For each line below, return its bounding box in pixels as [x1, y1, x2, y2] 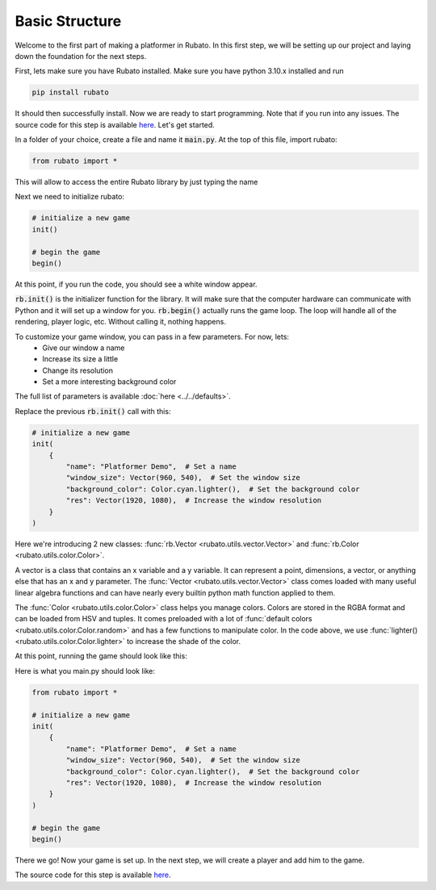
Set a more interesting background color [42, 377, 177, 387]
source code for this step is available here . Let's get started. [15, 119, 216, 129]
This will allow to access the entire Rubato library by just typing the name [15, 178, 258, 187]
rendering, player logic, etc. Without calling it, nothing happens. [15, 317, 226, 327]
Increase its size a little [42, 354, 119, 364]
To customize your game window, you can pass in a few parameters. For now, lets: [15, 332, 290, 341]
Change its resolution [42, 366, 113, 375]
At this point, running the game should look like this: [15, 651, 187, 661]
